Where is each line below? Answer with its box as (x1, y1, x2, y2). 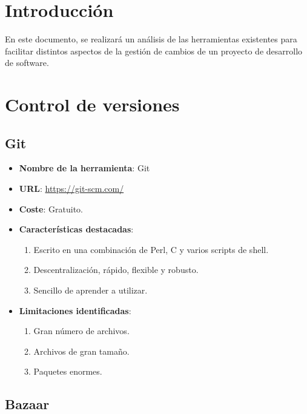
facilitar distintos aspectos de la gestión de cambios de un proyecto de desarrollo (5, 44, 303, 57)
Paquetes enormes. (33, 365, 102, 378)
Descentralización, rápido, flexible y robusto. (33, 263, 199, 276)
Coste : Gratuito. (19, 202, 83, 215)
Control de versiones (5, 92, 180, 117)
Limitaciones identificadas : (19, 304, 131, 317)
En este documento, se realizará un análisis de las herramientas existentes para (5, 33, 297, 45)
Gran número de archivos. (33, 324, 130, 337)
